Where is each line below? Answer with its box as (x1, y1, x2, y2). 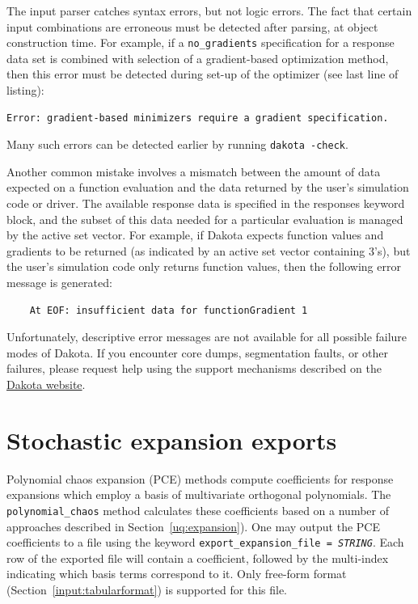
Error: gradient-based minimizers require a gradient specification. (6, 112, 389, 124)
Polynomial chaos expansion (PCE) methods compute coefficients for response (6, 470, 394, 487)
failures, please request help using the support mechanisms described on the (6, 360, 382, 377)
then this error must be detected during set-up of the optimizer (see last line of (6, 65, 399, 82)
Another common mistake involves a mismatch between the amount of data (6, 163, 381, 180)
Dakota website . (6, 376, 86, 392)
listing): (6, 82, 44, 99)
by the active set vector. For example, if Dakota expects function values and (6, 226, 384, 243)
